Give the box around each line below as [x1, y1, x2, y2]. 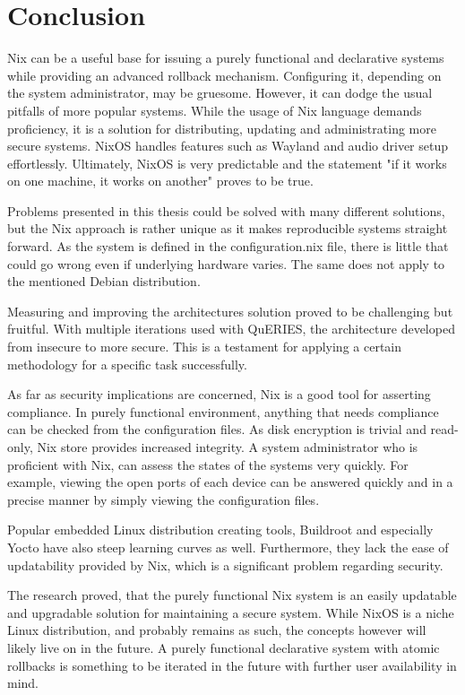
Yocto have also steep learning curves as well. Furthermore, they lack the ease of [7, 537, 449, 556]
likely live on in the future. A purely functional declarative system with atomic [7, 638, 440, 656]
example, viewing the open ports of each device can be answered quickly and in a [7, 473, 453, 491]
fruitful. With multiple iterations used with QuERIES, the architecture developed [7, 319, 455, 338]
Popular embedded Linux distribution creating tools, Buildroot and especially [7, 520, 434, 539]
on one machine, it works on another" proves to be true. [7, 171, 314, 190]
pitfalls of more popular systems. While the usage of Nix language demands [7, 100, 422, 119]
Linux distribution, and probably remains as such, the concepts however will [7, 621, 426, 639]
